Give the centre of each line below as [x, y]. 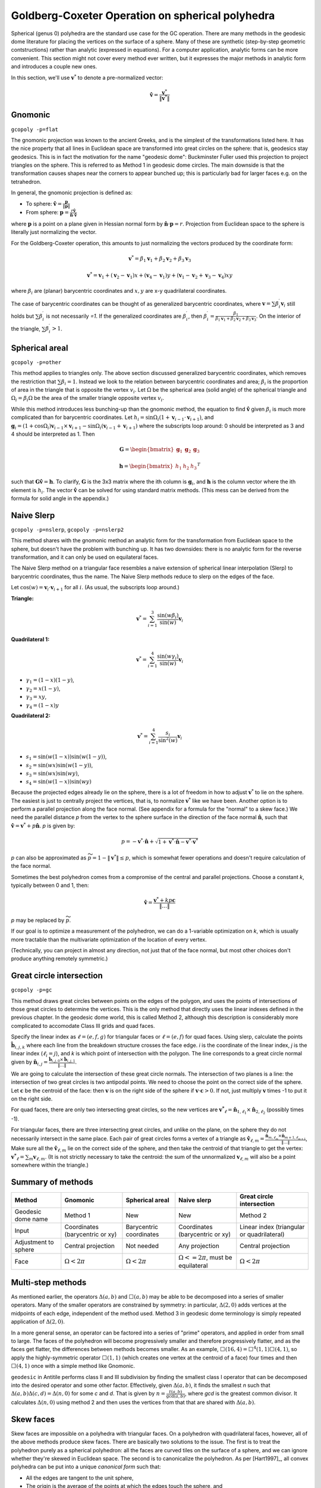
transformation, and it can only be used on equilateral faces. [85, 557]
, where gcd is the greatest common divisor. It [241, 1393]
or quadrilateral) [262, 1234]
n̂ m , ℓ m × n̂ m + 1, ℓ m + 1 [286, 1137]
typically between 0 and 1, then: [50, 885]
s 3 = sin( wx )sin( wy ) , [53, 774]
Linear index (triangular [272, 1227]
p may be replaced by [38, 920]
